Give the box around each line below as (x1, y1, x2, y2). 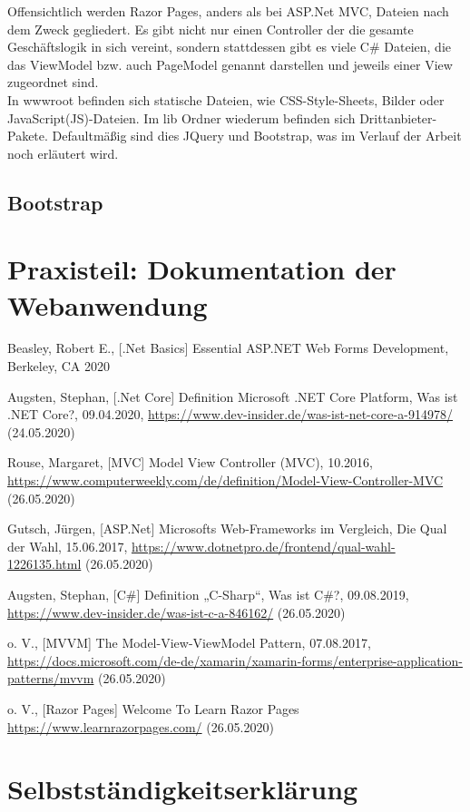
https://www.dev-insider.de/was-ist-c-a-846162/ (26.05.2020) (7, 602, 346, 621)
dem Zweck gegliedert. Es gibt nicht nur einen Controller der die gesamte (7, 19, 414, 38)
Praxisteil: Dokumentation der (7, 250, 397, 288)
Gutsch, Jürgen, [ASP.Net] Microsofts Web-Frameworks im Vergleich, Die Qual (7, 519, 447, 538)
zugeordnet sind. (7, 73, 99, 92)
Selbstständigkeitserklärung (7, 770, 358, 807)
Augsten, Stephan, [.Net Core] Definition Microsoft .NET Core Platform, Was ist (7, 386, 458, 406)
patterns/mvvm (7, 669, 94, 688)
